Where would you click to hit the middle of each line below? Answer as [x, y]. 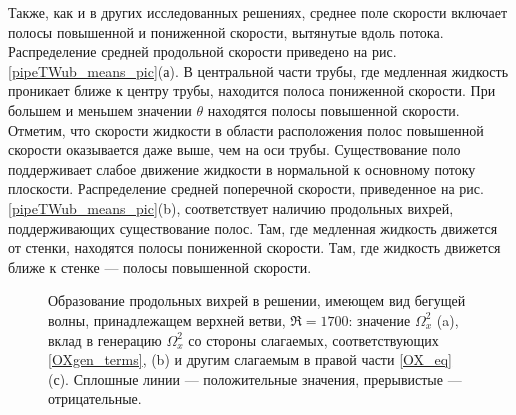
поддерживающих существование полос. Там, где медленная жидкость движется [253, 227]
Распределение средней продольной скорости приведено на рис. [202, 51]
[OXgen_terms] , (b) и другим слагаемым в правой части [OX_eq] [250, 359]
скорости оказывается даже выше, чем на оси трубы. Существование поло [234, 149]
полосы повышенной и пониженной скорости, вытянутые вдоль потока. [226, 31]
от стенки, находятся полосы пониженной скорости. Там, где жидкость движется [254, 247]
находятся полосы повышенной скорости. [333, 109]
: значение [379, 319]
